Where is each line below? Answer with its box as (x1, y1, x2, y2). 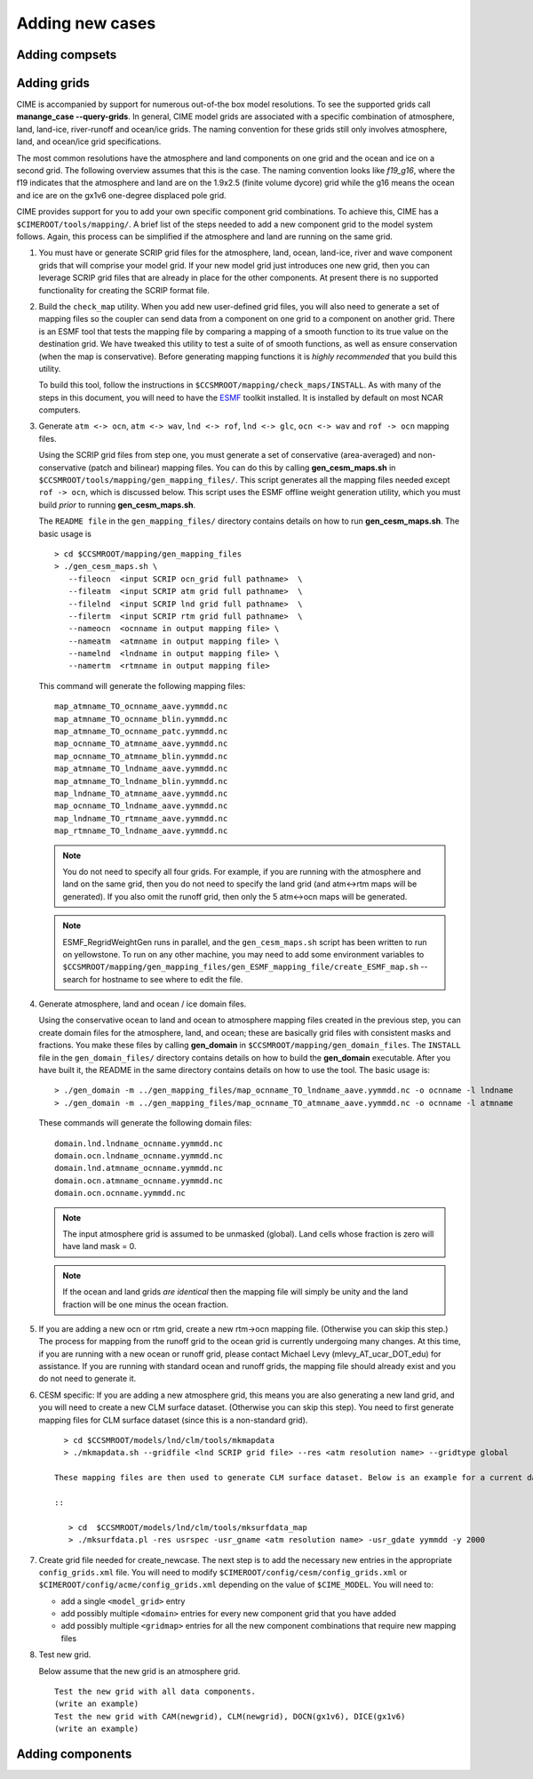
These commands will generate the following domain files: (38, 1118, 252, 1128)
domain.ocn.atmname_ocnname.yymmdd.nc (54, 1175, 224, 1186)
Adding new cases (16, 13, 156, 33)
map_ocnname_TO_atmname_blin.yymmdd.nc (54, 751, 228, 761)
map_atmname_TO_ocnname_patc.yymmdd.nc (54, 726, 228, 737)
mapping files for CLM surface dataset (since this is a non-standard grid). (38, 1414, 308, 1425)
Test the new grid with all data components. (54, 1687, 257, 1697)
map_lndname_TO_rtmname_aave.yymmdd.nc (54, 813, 228, 823)
